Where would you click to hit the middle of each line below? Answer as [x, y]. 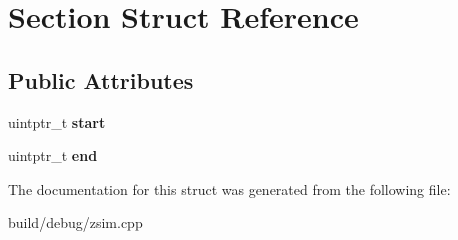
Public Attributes [101, 79]
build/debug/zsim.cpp [75, 222]
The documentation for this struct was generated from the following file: [229, 188]
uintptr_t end [53, 155]
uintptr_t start [57, 121]
